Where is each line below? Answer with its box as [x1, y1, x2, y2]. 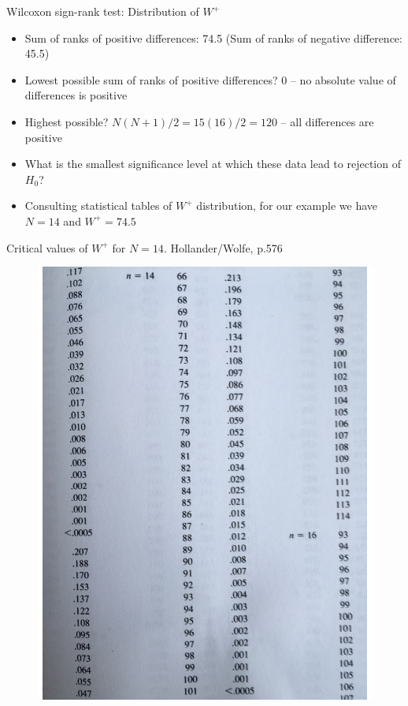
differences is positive [24, 87, 128, 103]
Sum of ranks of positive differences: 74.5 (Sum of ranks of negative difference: [24, 29, 402, 46]
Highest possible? [24, 113, 109, 129]
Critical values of [6, 239, 88, 256]
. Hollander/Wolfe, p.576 [163, 239, 283, 256]
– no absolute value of [290, 71, 396, 88]
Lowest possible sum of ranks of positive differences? [24, 71, 278, 88]
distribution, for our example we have [196, 197, 378, 214]
